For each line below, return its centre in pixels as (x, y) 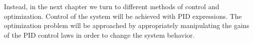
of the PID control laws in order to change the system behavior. (99, 35)
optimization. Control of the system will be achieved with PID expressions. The (123, 16)
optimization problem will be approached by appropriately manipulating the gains (127, 25)
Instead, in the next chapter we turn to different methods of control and (112, 6)
